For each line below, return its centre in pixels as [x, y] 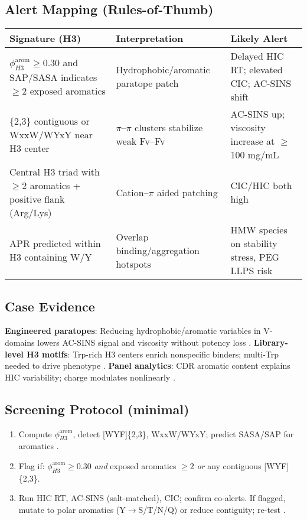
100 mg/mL [255, 155]
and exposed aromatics [135, 465]
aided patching [187, 192]
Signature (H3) [45, 38]
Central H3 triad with [55, 172]
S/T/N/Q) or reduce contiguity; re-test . [212, 509]
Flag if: [32, 465]
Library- [271, 342]
